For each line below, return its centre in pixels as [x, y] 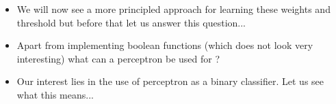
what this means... [55, 94]
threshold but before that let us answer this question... [131, 22]
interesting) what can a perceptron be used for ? [118, 58]
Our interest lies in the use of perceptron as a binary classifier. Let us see [170, 81]
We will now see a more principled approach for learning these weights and [173, 9]
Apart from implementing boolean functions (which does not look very [165, 45]
